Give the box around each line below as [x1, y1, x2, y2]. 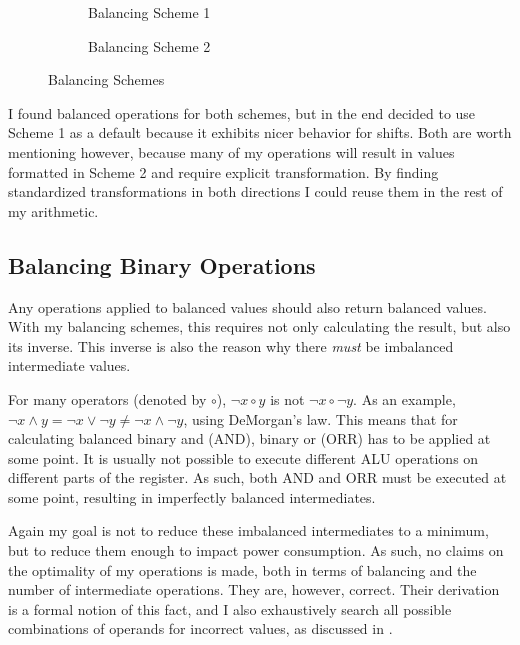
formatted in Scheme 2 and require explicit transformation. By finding [8, 161, 439, 182]
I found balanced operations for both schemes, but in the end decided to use [8, 102, 476, 123]
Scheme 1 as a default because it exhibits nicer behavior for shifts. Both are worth [8, 122, 512, 143]
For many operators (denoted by [8, 388, 207, 409]
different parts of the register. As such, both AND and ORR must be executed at [8, 467, 507, 488]
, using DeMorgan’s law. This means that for [183, 408, 458, 429]
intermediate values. [8, 355, 131, 376]
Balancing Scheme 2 [88, 35, 211, 56]
